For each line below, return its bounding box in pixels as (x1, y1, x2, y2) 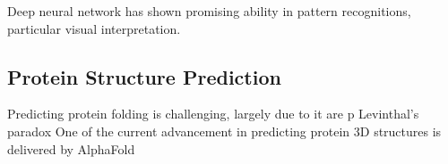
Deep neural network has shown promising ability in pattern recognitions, (7, 2, 411, 20)
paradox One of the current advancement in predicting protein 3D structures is (7, 121, 442, 140)
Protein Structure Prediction (7, 62, 281, 90)
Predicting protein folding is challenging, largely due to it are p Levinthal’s (7, 104, 419, 123)
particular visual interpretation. (7, 19, 181, 37)
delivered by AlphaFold (7, 139, 135, 158)
